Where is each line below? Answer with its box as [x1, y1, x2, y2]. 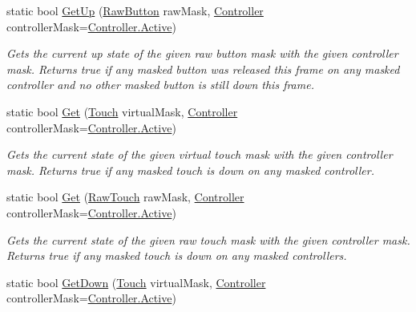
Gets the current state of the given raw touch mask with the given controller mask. [6, 231, 410, 248]
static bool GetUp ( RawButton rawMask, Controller [6, 2, 264, 18]
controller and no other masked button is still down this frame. [6, 76, 314, 93]
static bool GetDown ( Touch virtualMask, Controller [6, 274, 266, 290]
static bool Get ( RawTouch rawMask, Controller [6, 188, 244, 205]
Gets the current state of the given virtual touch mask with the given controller [6, 146, 393, 163]
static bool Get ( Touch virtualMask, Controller [6, 103, 238, 120]
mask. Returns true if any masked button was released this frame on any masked [6, 60, 400, 77]
